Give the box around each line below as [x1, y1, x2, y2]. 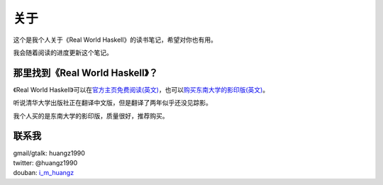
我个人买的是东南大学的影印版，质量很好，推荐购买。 [13, 111, 169, 120]
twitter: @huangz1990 [13, 158, 78, 167]
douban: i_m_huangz [13, 169, 74, 177]
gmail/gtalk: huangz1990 [13, 149, 85, 157]
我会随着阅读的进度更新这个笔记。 [13, 48, 113, 57]
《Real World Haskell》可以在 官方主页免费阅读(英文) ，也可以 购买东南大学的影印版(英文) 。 [13, 85, 270, 94]
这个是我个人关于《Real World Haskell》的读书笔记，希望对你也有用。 [13, 35, 218, 44]
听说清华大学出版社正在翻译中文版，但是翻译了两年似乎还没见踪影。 [13, 99, 212, 107]
